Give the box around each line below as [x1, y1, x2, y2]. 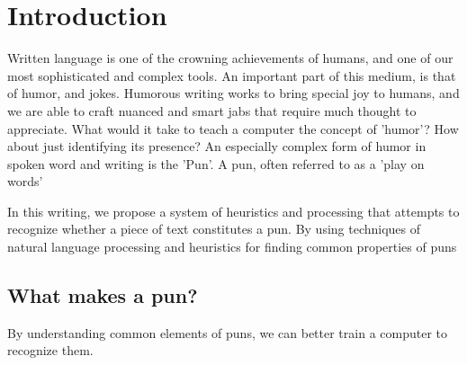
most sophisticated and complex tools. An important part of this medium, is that [7, 66, 456, 85]
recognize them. [7, 341, 94, 360]
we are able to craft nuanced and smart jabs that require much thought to [7, 101, 417, 120]
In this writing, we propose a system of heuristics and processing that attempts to [7, 201, 460, 220]
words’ [7, 172, 43, 191]
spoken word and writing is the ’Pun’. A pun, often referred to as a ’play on [7, 154, 425, 173]
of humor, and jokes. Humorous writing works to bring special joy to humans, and [7, 84, 460, 102]
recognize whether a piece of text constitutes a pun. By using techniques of [7, 219, 421, 238]
